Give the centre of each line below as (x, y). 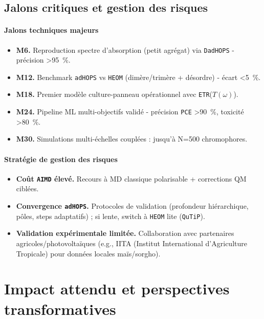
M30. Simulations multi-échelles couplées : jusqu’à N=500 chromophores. (132, 139)
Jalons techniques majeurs (51, 30)
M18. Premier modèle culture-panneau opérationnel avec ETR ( (114, 94)
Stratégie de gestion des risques (61, 159)
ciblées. (27, 188)
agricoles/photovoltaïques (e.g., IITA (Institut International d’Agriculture (131, 243)
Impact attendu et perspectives (117, 288)
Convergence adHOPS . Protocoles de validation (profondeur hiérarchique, (132, 206)
